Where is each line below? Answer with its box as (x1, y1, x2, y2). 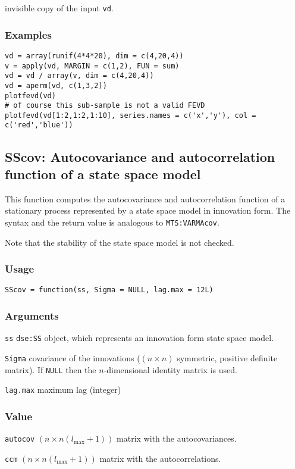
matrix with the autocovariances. (117, 432, 237, 445)
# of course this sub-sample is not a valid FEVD (5, 101, 205, 110)
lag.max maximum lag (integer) (5, 383, 121, 396)
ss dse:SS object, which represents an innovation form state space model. (5, 332, 274, 344)
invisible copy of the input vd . (5, 2, 114, 14)
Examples (5, 27, 52, 42)
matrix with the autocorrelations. (99, 452, 221, 464)
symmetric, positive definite (177, 351, 278, 364)
